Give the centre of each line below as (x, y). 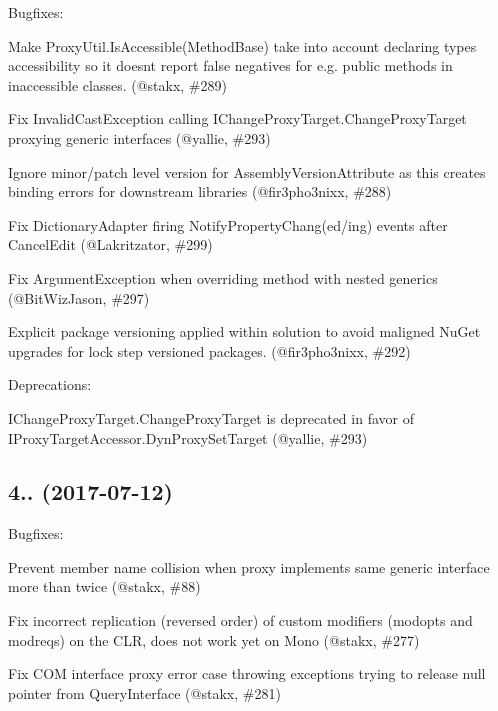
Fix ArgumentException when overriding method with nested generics (223, 277)
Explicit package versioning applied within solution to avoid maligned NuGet (244, 331)
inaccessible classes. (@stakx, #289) (117, 84)
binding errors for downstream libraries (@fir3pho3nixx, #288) (200, 191)
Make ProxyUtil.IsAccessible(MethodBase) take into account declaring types (242, 45)
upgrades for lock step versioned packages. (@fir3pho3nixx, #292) (209, 350)
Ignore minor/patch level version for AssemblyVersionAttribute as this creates (247, 171)
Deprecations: (50, 384)
